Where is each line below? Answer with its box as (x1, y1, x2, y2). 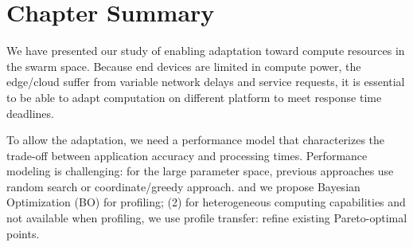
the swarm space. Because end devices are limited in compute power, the (6, 57, 361, 74)
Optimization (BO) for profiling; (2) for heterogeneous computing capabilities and (6, 194, 406, 210)
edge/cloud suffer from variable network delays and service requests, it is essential (6, 73, 405, 90)
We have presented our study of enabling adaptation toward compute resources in (6, 42, 405, 59)
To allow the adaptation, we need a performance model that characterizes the (6, 131, 385, 148)
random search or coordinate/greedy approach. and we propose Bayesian (6, 178, 360, 194)
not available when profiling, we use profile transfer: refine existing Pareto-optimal (6, 210, 407, 226)
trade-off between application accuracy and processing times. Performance (6, 147, 368, 163)
